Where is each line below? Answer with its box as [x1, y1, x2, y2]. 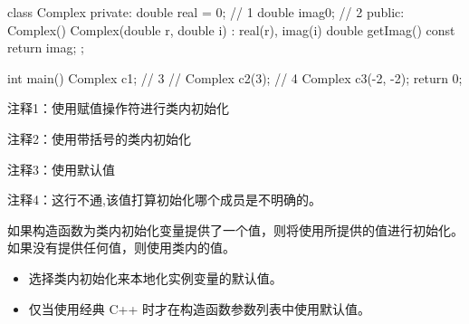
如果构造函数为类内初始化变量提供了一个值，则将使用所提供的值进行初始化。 [7, 220, 464, 239]
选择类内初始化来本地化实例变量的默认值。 [28, 268, 282, 287]
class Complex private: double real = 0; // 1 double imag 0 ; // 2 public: [7, 3, 405, 21]
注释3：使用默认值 [7, 159, 115, 178]
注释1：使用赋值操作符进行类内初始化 [7, 99, 229, 118]
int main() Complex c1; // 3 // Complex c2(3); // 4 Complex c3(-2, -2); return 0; [7, 68, 463, 87]
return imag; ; [7, 38, 84, 57]
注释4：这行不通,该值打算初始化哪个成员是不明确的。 [7, 190, 321, 209]
